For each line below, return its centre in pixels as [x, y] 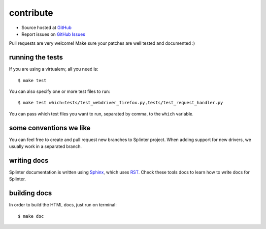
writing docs [29, 160]
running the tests [36, 57]
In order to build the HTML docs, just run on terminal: [63, 205]
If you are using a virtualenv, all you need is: [54, 69]
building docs [31, 193]
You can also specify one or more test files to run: [60, 91]
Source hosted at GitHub [47, 28]
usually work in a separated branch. [46, 146]
